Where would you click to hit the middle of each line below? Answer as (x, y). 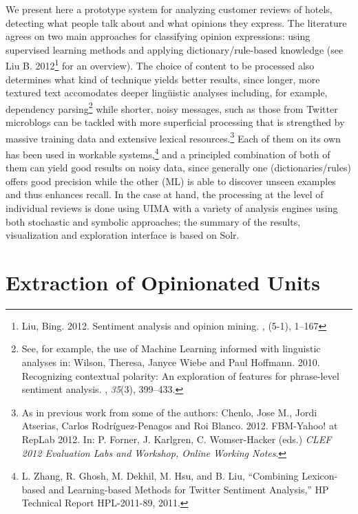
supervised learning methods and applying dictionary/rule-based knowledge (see (175, 49)
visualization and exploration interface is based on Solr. (123, 235)
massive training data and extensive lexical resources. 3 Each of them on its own (173, 137)
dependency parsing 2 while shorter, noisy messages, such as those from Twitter (172, 107)
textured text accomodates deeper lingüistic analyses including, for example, (167, 93)
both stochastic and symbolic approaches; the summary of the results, (153, 221)
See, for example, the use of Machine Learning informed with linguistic (171, 349)
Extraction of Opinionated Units (163, 282)
